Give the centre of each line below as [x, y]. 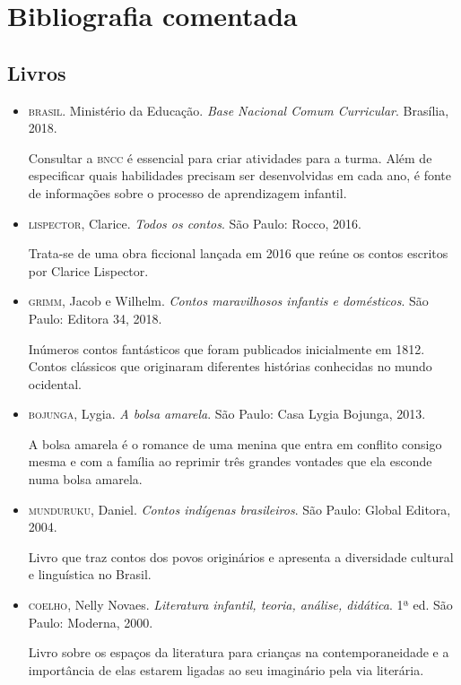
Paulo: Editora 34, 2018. [95, 318]
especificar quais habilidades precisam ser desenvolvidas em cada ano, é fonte [239, 175]
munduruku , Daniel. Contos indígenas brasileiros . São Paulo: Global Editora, [239, 509]
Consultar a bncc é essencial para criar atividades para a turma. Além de [230, 157]
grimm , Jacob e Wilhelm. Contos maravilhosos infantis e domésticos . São [228, 301]
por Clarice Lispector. [88, 270]
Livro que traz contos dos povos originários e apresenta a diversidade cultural [241, 556]
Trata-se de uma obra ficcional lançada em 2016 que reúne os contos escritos [238, 253]
